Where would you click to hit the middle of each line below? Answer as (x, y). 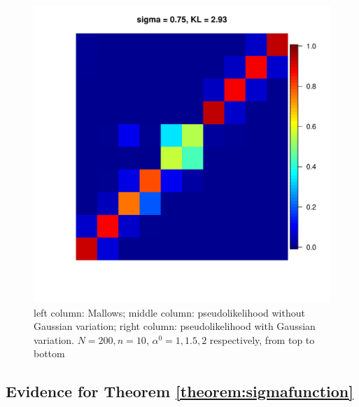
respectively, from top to (262, 339)
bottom (49, 353)
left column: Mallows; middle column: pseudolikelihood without (169, 312)
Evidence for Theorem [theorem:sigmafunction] (179, 391)
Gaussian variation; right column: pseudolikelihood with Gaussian (175, 326)
